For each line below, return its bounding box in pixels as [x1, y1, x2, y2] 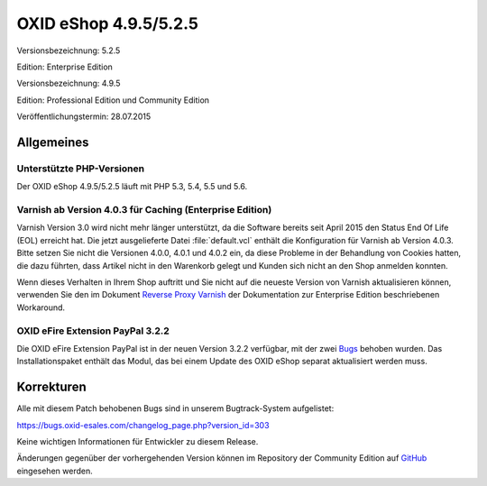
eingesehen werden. [16, 465, 94, 476]
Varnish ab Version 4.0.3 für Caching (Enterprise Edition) [16, 204, 272, 216]
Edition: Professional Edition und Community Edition [16, 95, 210, 105]
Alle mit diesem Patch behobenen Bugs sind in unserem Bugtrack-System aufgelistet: [16, 403, 335, 414]
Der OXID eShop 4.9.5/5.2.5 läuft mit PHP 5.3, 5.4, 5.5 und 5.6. [16, 181, 248, 192]
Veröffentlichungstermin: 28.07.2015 [16, 111, 152, 122]
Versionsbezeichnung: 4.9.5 [16, 78, 121, 89]
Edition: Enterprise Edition [16, 61, 113, 72]
